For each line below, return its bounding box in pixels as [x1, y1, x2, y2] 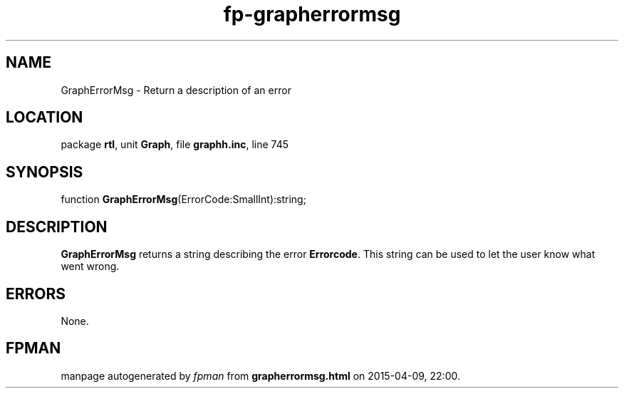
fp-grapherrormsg [223, 2, 401, 26]
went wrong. [61, 260, 120, 273]
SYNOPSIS [6, 162, 83, 181]
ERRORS [6, 284, 66, 303]
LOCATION [6, 108, 83, 127]
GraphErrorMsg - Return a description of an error [61, 83, 291, 96]
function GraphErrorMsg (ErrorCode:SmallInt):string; [61, 193, 306, 206]
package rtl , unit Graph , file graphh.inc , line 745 [61, 138, 289, 151]
